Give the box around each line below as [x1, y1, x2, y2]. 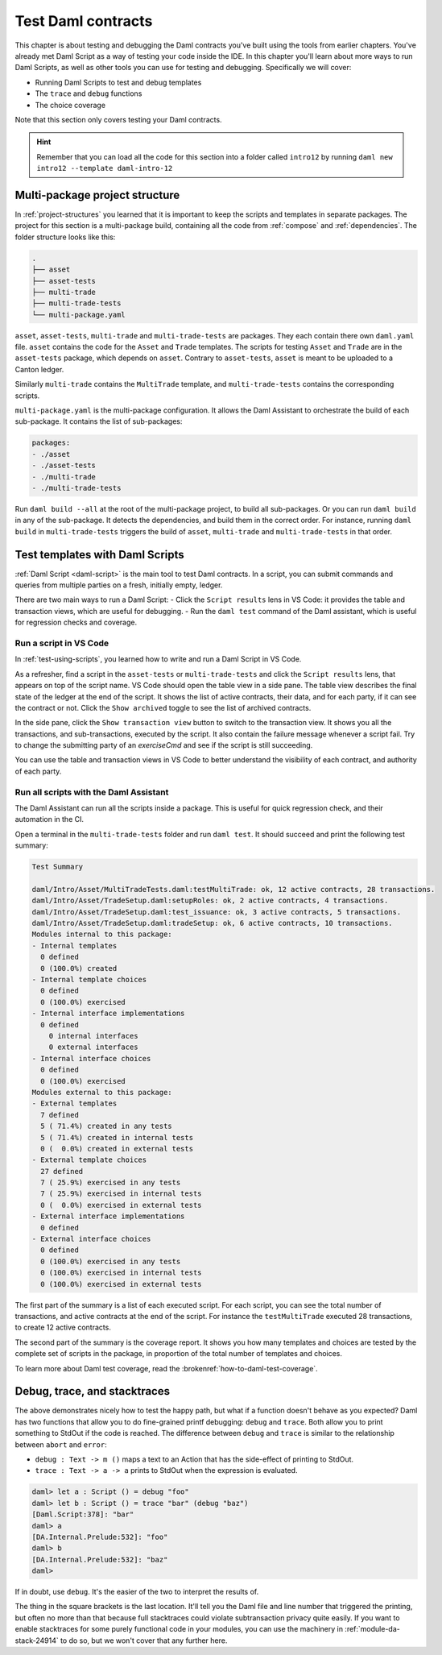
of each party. [14, 766, 62, 776]
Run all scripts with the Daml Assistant [14, 786, 169, 798]
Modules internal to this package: [31, 930, 172, 939]
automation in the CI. [14, 815, 85, 824]
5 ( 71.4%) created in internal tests [40, 1133, 193, 1142]
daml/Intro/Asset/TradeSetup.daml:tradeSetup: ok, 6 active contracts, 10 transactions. [31, 919, 394, 928]
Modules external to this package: [31, 1088, 172, 1097]
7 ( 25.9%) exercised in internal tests [40, 1189, 202, 1198]
